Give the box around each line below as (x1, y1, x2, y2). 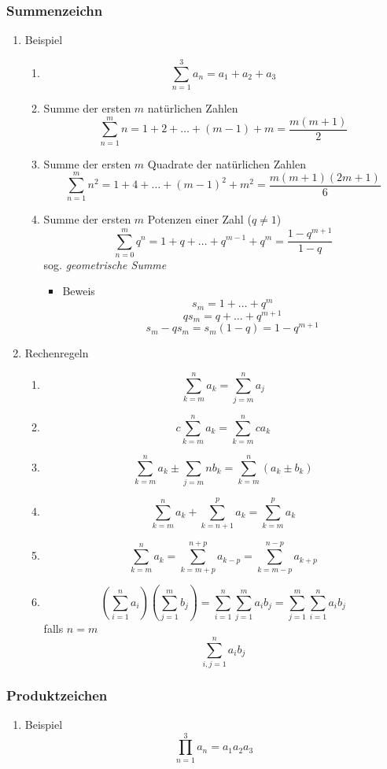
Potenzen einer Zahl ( (147, 211, 252, 227)
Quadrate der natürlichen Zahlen (147, 155, 307, 172)
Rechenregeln (24, 345, 89, 361)
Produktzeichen (6, 685, 108, 704)
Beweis (62, 283, 95, 299)
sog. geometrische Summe (43, 256, 167, 272)
